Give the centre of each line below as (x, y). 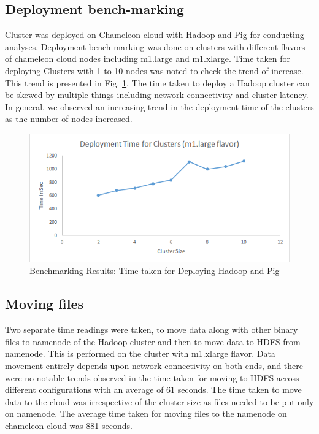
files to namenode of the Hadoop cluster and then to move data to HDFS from (153, 341)
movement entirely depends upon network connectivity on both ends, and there (154, 365)
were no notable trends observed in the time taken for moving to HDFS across (152, 377)
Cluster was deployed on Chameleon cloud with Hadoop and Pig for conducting (155, 35)
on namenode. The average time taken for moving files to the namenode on (146, 413)
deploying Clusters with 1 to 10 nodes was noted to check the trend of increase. (154, 70)
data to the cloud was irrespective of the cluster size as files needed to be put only (159, 401)
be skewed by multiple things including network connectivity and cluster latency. (157, 95)
